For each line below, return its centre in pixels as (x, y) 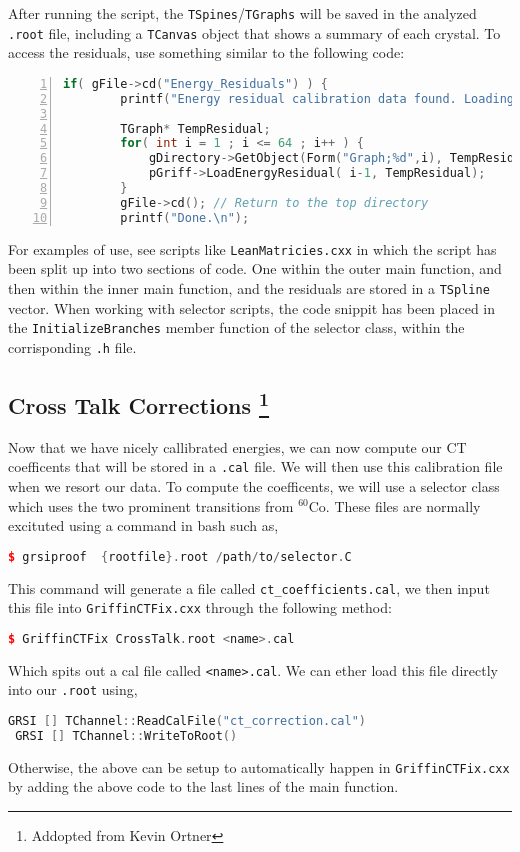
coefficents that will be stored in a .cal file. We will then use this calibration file (255, 466)
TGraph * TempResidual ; (195, 128)
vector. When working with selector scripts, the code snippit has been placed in (252, 307)
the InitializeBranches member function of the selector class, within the (236, 327)
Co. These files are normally (394, 505)
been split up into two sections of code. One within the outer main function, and (255, 268)
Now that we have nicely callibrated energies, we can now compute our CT (237, 446)
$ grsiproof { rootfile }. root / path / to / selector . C (180, 556)
